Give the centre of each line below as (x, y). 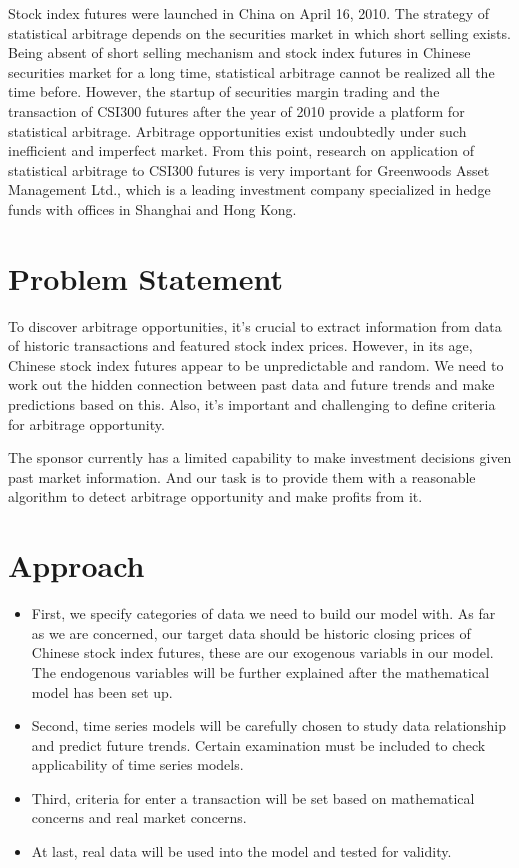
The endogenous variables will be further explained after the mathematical (260, 671)
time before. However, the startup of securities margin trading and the (224, 91)
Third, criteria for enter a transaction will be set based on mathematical (253, 797)
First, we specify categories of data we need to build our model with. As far (263, 613)
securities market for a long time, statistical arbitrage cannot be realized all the (251, 71)
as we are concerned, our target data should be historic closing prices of (251, 632)
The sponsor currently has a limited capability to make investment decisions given (260, 457)
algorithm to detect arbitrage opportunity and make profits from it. (215, 496)
